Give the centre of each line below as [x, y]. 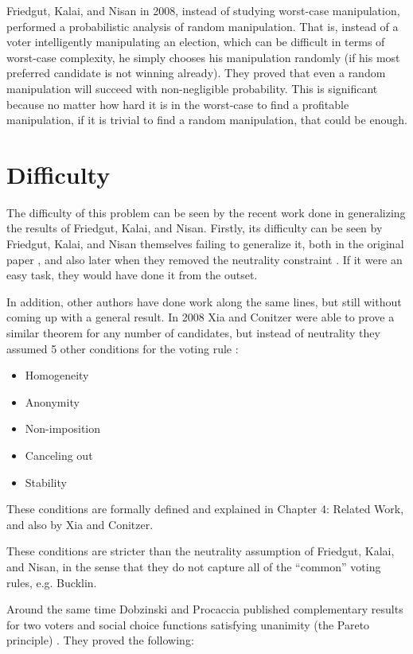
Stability [46, 482]
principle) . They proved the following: [100, 640]
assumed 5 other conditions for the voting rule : [123, 348]
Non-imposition [63, 428]
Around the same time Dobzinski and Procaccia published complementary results [205, 609]
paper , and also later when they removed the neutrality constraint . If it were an [205, 259]
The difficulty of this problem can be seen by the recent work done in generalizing [206, 212]
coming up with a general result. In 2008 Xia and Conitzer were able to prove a [201, 317]
